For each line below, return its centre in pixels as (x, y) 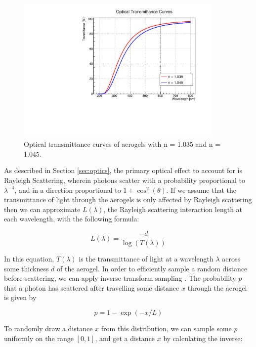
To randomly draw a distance (48, 328)
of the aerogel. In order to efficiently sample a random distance (152, 268)
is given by (20, 297)
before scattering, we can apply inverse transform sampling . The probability (120, 278)
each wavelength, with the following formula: (72, 219)
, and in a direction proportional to (68, 190)
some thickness (26, 268)
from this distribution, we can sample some (166, 328)
